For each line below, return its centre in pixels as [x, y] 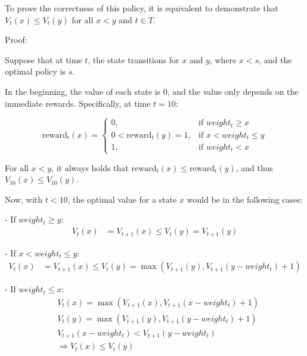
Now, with [24, 199]
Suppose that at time [44, 59]
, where [223, 59]
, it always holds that [90, 167]
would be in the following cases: [245, 199]
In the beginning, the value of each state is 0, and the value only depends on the [152, 91]
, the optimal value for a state [122, 199]
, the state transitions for [134, 59]
